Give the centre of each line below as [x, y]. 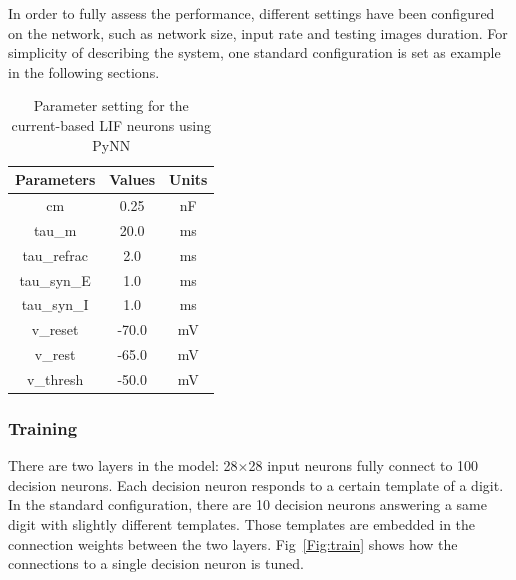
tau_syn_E [55, 279]
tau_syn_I [55, 304]
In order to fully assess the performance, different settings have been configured [251, 13]
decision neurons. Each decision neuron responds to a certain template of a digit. [256, 484]
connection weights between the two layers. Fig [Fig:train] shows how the [233, 543]
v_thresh [55, 378]
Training [43, 427]
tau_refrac [55, 254]
